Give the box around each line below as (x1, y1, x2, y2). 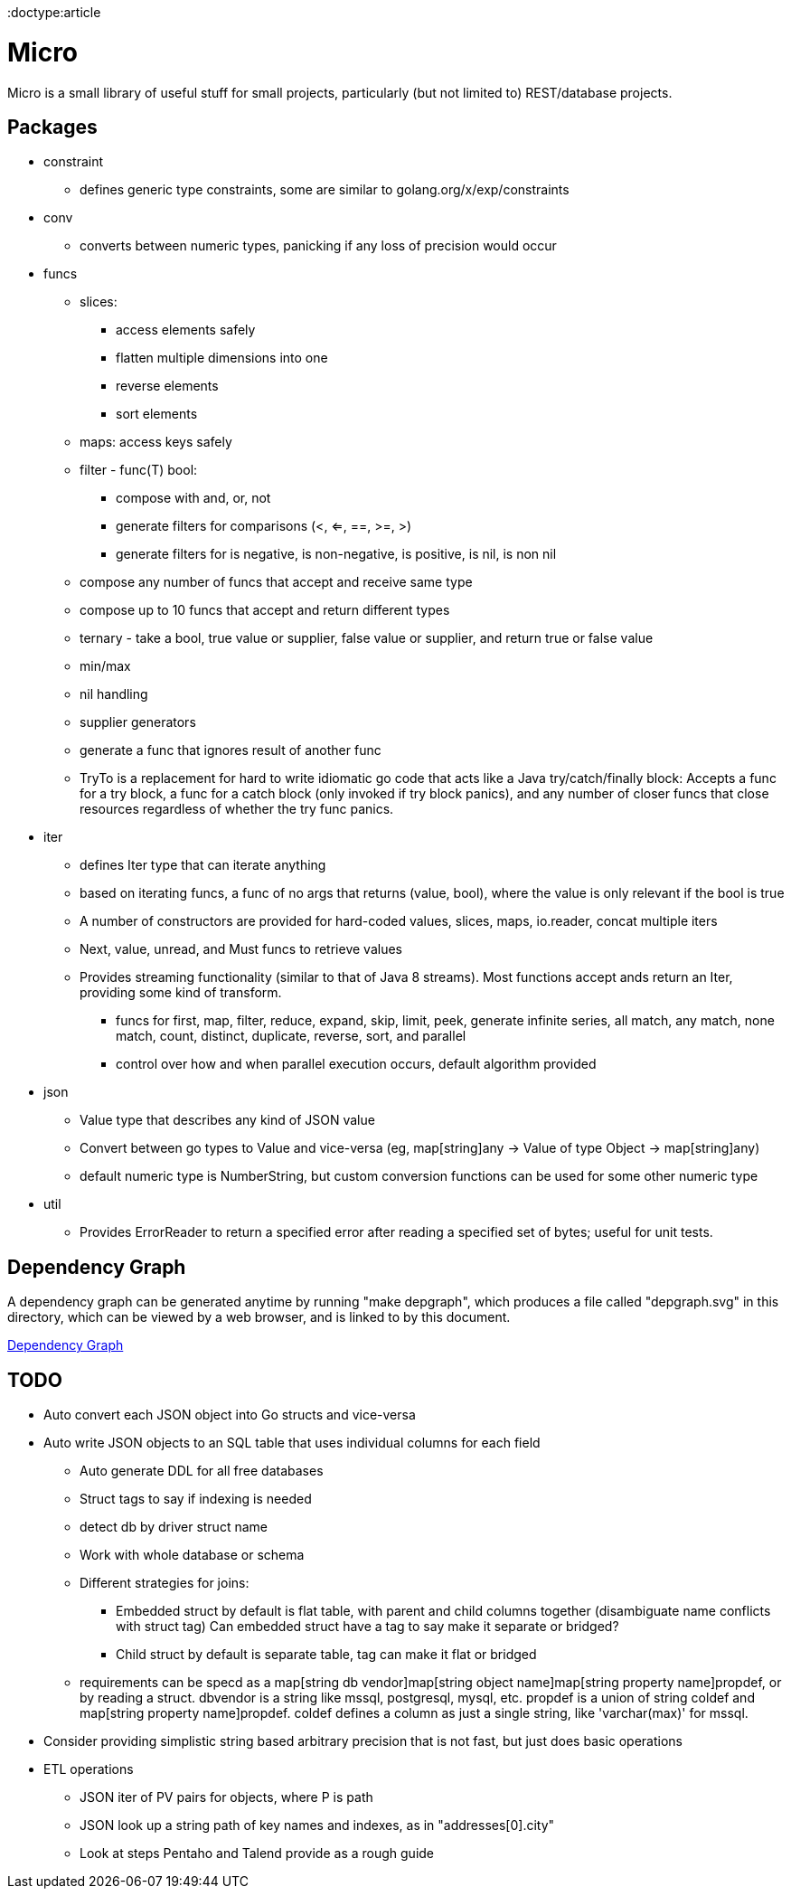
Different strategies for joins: (80, 1575, 250, 1591)
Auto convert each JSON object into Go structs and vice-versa (43, 1407, 416, 1423)
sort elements (116, 406, 198, 422)
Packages (7, 115, 98, 138)
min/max (80, 658, 131, 674)
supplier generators (80, 714, 196, 731)
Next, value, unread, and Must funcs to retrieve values (80, 941, 402, 957)
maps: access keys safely (80, 434, 232, 450)
